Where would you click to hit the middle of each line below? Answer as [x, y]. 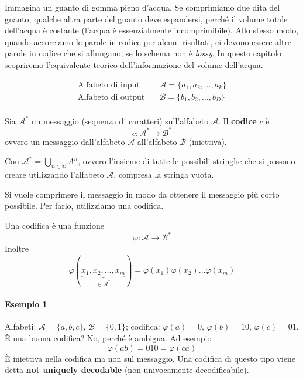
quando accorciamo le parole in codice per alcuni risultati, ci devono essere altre [148, 41]
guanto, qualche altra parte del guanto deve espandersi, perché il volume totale [146, 18]
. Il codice [237, 121]
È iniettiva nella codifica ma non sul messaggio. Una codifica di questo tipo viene [150, 358]
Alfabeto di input [109, 85]
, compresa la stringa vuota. [164, 174]
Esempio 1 [26, 304]
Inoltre [17, 248]
